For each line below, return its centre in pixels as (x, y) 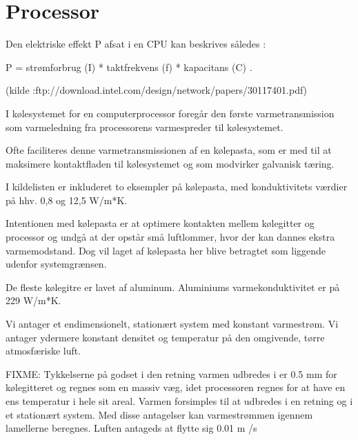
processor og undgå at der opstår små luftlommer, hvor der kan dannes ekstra (170, 237)
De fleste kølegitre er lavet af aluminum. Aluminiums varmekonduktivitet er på (173, 287)
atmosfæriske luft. (43, 351)
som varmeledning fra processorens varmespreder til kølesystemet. (145, 127)
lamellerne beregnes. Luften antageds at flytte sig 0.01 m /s (131, 428)
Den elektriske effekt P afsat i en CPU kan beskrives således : (136, 44)
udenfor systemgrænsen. (56, 264)
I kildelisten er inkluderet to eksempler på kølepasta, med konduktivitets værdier (177, 187)
